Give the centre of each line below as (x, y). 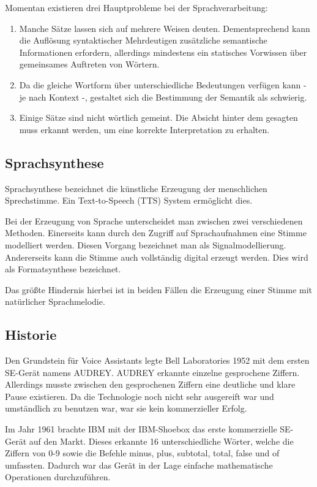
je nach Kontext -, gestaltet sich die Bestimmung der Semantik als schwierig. (163, 97)
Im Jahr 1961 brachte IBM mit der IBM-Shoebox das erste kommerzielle (141, 429)
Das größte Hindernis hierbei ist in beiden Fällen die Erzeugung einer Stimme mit (159, 289)
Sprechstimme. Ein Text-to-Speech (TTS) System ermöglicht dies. (129, 200)
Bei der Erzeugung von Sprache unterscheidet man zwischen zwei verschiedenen (154, 220)
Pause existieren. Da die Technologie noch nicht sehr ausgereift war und (140, 396)
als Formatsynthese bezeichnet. (63, 269)
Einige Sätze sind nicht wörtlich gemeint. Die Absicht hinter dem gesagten (158, 117)
